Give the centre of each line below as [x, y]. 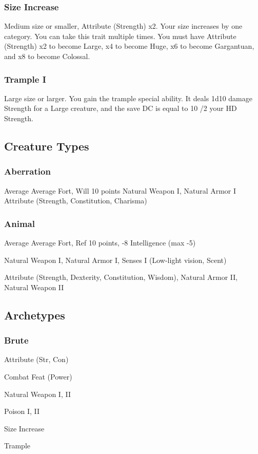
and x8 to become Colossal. [47, 56]
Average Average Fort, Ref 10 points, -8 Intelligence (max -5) [100, 242]
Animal [19, 223]
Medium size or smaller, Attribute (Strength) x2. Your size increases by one [123, 26]
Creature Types [47, 146]
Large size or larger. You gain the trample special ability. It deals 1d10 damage [128, 98]
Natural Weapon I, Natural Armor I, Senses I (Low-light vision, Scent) [115, 260]
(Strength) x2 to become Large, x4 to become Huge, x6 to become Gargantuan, [129, 46]
